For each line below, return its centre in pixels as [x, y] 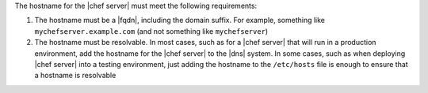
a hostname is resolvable [75, 76]
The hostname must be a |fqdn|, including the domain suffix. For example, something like [180, 20]
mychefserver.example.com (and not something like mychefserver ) [151, 31]
